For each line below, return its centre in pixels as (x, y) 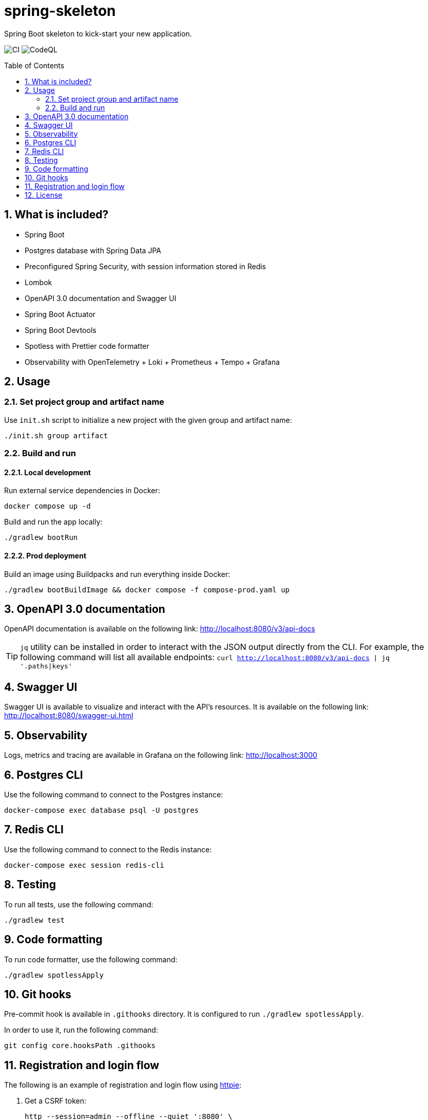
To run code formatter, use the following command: (91, 959)
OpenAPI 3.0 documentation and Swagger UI (101, 298)
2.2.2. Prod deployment (45, 556)
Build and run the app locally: (53, 522)
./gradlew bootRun (41, 538)
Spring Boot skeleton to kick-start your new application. (98, 33)
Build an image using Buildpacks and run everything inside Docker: (117, 574)
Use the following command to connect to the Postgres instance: (114, 795)
